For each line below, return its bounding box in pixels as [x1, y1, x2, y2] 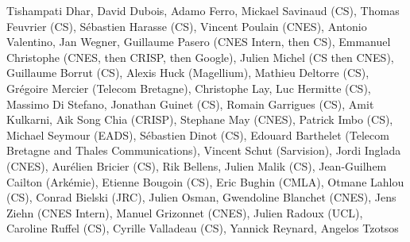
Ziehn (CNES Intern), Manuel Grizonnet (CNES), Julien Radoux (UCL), [6, 204, 363, 221]
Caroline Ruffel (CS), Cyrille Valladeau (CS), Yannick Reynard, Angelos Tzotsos [6, 220, 399, 236]
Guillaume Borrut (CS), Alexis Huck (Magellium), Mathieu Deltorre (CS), [6, 64, 369, 81]
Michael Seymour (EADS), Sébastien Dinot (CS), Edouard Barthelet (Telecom [6, 126, 389, 143]
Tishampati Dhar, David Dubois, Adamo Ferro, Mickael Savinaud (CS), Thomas [6, 2, 400, 18]
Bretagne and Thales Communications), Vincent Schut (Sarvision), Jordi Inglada [6, 142, 401, 159]
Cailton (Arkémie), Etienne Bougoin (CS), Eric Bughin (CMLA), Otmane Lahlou [6, 173, 404, 190]
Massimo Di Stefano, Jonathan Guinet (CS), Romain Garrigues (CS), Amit [6, 95, 374, 112]
